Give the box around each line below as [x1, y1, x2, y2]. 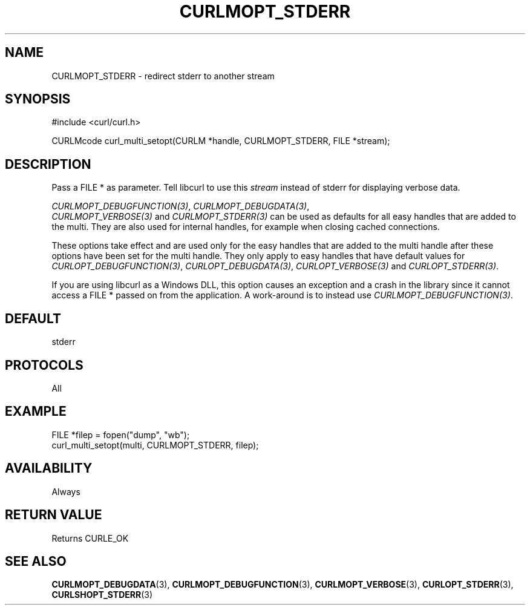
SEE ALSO [5, 553, 67, 569]
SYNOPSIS [5, 91, 71, 107]
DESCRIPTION [5, 156, 91, 172]
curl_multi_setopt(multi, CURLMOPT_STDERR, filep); [51, 439, 259, 450]
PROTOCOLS [5, 357, 83, 373]
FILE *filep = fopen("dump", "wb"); [51, 429, 190, 440]
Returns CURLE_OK [51, 533, 129, 543]
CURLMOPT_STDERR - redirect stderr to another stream [51, 70, 275, 81]
